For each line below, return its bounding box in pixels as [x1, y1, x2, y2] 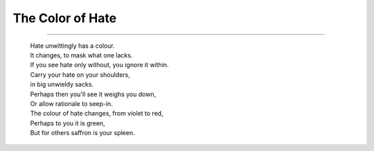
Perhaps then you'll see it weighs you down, [30, 90, 157, 98]
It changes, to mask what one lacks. [30, 51, 133, 59]
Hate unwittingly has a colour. [30, 42, 116, 50]
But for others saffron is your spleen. [30, 129, 135, 137]
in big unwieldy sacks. [30, 80, 93, 89]
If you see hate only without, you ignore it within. [30, 61, 169, 69]
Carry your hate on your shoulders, [30, 70, 131, 79]
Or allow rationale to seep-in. [30, 99, 114, 107]
